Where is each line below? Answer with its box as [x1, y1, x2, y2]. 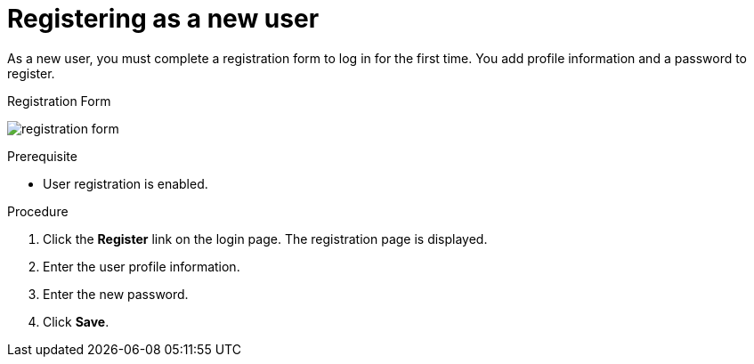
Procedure [7, 203, 69, 219]
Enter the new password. [43, 286, 189, 302]
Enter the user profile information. [43, 258, 240, 274]
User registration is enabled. [43, 175, 208, 191]
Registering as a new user [7, 4, 320, 34]
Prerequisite [7, 148, 77, 164]
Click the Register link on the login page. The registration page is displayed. [43, 231, 488, 247]
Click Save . [43, 313, 109, 329]
